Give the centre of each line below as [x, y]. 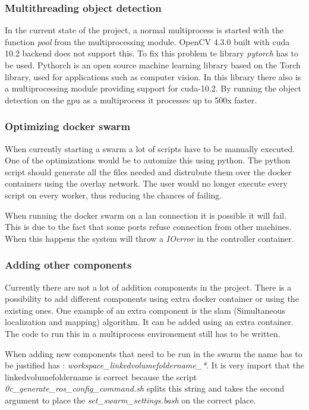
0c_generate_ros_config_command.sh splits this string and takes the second [145, 388]
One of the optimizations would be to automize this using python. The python [148, 160]
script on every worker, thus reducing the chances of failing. [113, 195]
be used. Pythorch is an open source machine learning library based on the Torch [153, 65]
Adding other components [68, 265]
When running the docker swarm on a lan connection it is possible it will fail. [146, 215]
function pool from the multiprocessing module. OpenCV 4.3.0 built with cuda [147, 41]
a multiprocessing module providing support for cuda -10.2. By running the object [153, 88]
